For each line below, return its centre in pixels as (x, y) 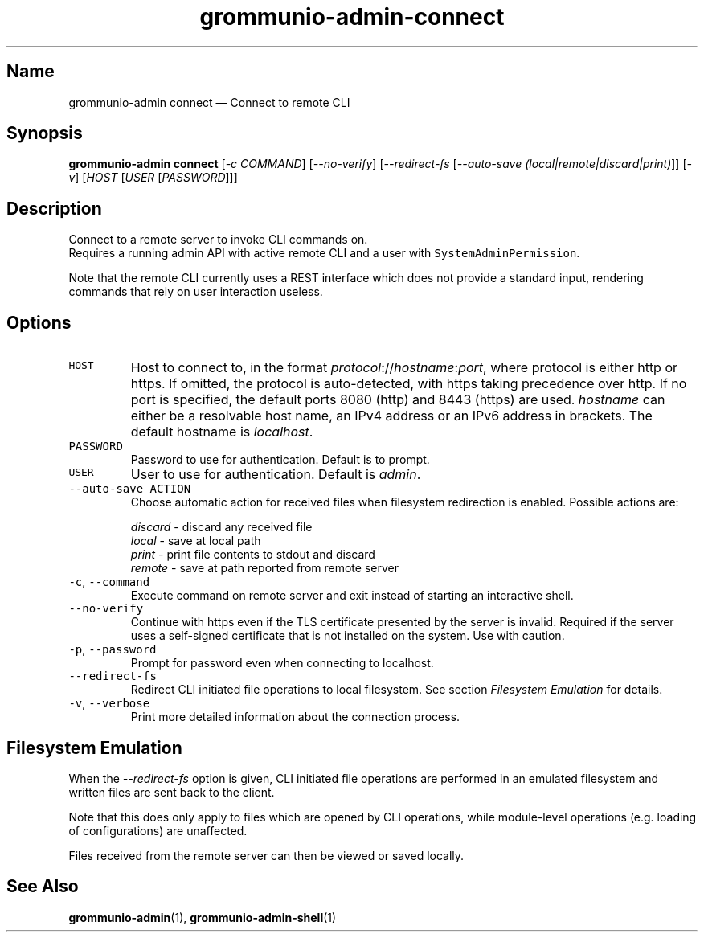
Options (39, 322)
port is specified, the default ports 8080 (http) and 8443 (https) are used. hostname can (398, 400)
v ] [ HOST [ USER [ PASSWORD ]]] (153, 178)
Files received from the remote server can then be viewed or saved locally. (266, 855)
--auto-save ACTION (130, 489)
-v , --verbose (109, 703)
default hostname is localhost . (222, 432)
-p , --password (113, 649)
